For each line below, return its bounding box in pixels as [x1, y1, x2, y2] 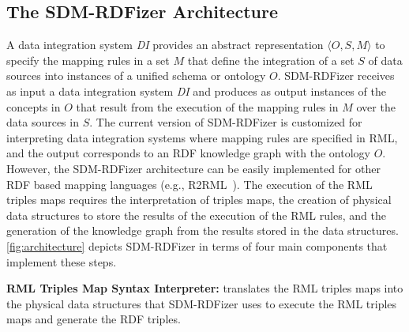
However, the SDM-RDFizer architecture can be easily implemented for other [6, 160, 381, 176]
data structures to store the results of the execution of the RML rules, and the [6, 206, 386, 223]
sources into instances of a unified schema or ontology [6, 67, 266, 84]
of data [368, 51, 403, 68]
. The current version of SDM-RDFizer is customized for [89, 114, 362, 130]
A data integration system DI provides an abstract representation [6, 36, 324, 53]
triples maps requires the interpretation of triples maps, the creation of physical [6, 191, 392, 208]
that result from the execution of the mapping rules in [76, 98, 339, 115]
